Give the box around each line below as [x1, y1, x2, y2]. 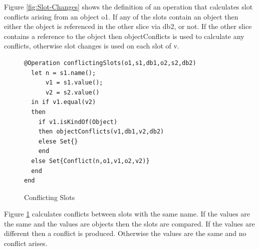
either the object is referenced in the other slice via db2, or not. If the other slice [4, 21, 252, 31]
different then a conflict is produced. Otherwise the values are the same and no [4, 228, 246, 238]
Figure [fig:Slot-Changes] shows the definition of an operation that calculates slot [4, 1, 253, 11]
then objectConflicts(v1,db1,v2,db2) [38, 128, 164, 135]
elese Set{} [38, 137, 78, 145]
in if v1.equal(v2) [31, 98, 96, 106]
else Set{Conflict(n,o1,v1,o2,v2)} [31, 157, 150, 164]
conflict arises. [4, 238, 48, 248]
